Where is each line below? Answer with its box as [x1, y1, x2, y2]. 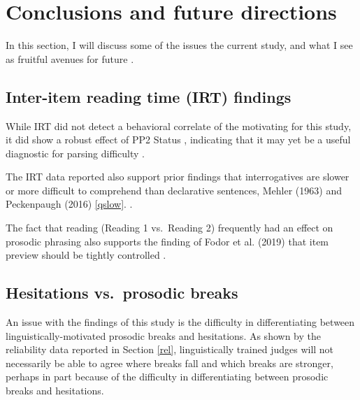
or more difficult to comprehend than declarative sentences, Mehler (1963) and [6, 183, 342, 197]
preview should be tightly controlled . [6, 248, 166, 262]
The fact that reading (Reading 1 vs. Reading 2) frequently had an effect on [6, 220, 333, 235]
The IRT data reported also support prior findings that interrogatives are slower [6, 169, 350, 184]
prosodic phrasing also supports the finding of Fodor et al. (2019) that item [6, 234, 329, 248]
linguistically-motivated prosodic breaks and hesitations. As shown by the [6, 328, 321, 343]
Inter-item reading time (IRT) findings [6, 85, 291, 107]
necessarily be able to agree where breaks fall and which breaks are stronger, [6, 355, 333, 370]
